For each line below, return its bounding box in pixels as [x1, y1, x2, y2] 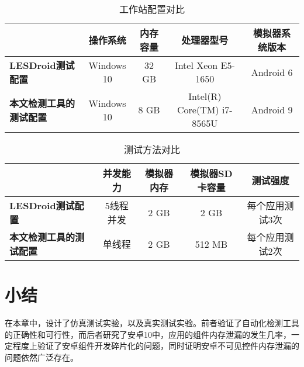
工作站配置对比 [119, 2, 185, 16]
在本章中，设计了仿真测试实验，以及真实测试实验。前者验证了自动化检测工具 [5, 317, 299, 329]
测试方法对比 [123, 143, 180, 156]
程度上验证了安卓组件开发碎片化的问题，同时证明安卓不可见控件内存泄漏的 [12, 340, 299, 352]
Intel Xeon [174, 58, 218, 72]
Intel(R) [188, 89, 222, 103]
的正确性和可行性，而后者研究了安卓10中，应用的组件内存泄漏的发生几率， [5, 328, 291, 340]
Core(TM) [177, 103, 219, 116]
